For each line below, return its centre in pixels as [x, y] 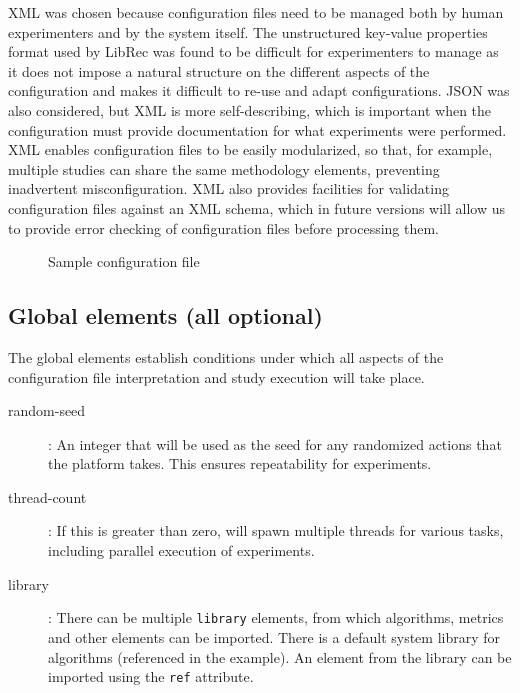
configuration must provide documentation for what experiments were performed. [257, 129]
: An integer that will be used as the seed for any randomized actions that [275, 443]
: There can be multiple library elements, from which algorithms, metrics [276, 617]
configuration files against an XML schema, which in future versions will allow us [256, 207]
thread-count [47, 496]
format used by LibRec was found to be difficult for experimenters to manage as [253, 51]
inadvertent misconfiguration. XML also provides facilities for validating [228, 188]
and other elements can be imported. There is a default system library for [274, 636]
